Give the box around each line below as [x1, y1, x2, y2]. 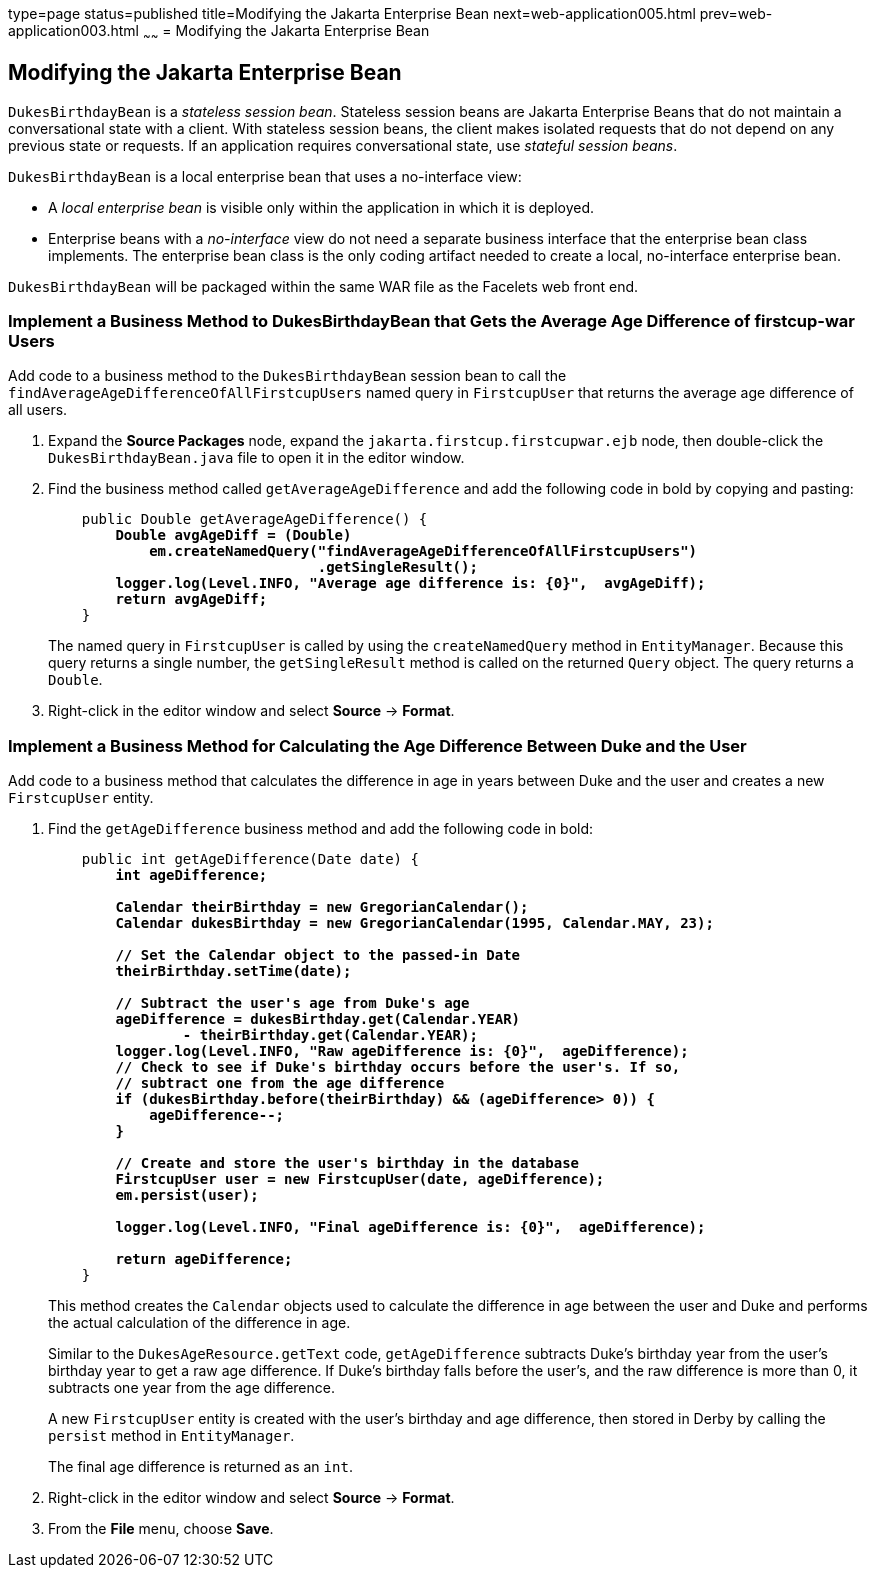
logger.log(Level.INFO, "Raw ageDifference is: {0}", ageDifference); [115, 1043, 689, 1060]
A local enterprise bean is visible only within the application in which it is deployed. [48, 198, 595, 216]
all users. [8, 401, 68, 419]
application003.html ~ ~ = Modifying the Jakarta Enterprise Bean [8, 22, 430, 43]
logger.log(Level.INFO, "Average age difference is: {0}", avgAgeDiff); [115, 575, 706, 592]
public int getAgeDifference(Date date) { [81, 851, 419, 868]
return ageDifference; [115, 1251, 293, 1268]
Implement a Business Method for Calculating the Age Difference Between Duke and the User [8, 735, 747, 756]
